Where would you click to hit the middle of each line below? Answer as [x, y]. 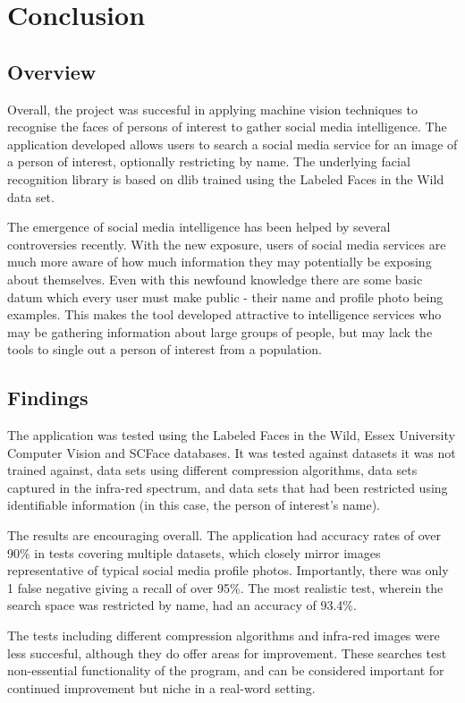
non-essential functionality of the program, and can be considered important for [226, 670]
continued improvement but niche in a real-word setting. [161, 687]
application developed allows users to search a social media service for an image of [232, 144]
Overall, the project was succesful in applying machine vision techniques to [212, 109]
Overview [52, 71]
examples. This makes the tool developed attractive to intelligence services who [224, 314]
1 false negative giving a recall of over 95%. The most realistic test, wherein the [225, 587]
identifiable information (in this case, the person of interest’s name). [194, 505]
